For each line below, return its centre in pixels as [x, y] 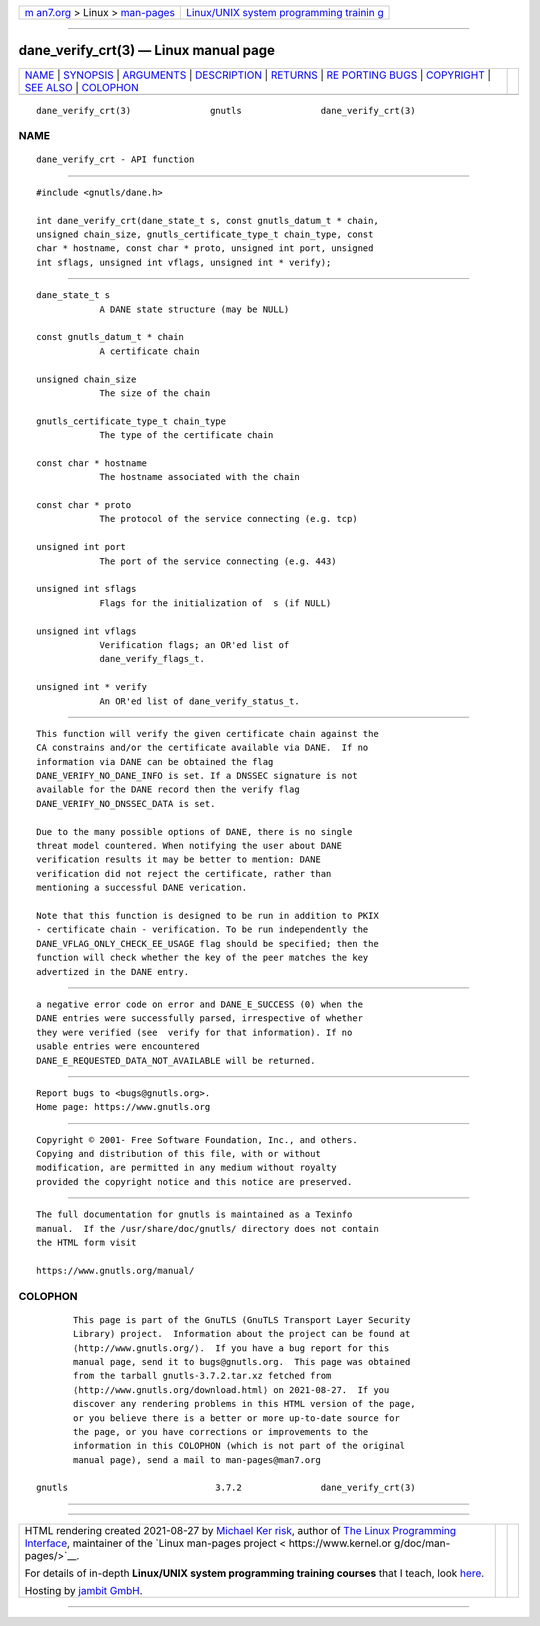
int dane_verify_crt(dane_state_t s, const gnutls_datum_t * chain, [207, 220]
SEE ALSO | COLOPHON [81, 87]
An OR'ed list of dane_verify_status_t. [199, 701]
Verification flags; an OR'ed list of [194, 644]
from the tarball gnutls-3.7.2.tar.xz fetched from [202, 1376]
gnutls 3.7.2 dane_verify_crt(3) [226, 1488]
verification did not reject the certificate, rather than [184, 873]
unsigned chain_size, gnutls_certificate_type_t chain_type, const [205, 234]
